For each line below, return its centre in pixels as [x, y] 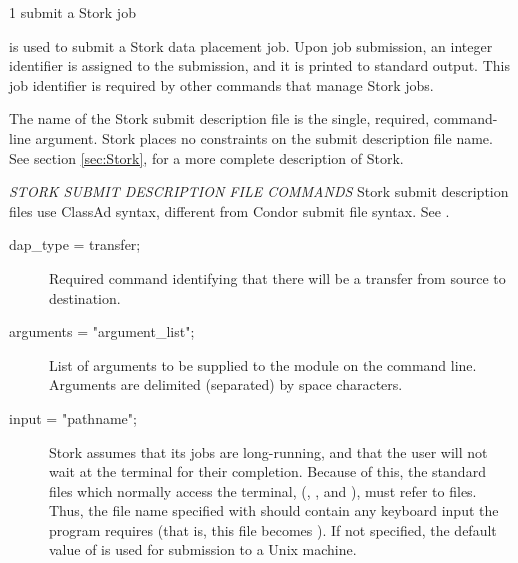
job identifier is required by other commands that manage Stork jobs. [221, 84]
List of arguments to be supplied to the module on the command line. [263, 364]
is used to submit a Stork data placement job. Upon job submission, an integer [251, 45]
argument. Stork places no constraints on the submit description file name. [264, 137]
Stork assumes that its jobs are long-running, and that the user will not [268, 451]
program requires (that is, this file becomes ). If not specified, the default [273, 529]
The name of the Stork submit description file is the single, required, [219, 118]
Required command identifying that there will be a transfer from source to [277, 277]
